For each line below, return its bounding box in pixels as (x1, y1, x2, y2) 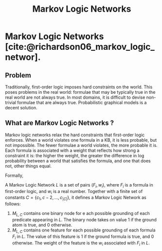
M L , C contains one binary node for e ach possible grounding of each (12, 210, 150, 217)
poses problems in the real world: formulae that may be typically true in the (5, 89, 156, 95)
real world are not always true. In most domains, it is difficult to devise (5, 94, 145, 100)
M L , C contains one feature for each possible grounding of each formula (12, 227, 156, 234)
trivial (5, 100, 16, 105)
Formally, (5, 172, 23, 178)
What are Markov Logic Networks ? (5, 119, 114, 127)
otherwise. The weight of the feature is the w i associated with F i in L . (12, 240, 150, 247)
